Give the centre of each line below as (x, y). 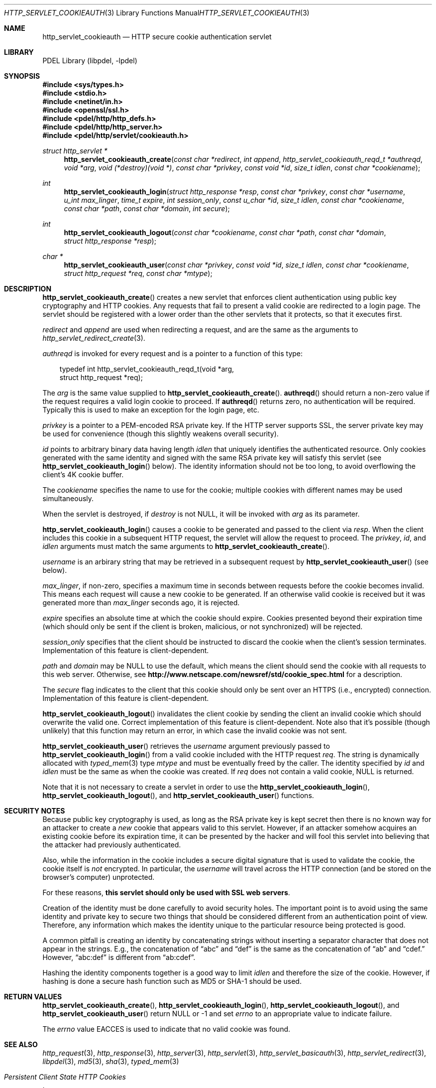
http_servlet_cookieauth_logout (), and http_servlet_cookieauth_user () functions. (178, 795)
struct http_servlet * (75, 151)
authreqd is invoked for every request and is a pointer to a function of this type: (173, 353)
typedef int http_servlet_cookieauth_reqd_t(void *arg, (147, 369)
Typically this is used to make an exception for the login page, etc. (151, 410)
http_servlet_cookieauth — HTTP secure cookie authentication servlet (157, 37)
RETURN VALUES (33, 997)
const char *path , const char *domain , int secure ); (147, 208)
